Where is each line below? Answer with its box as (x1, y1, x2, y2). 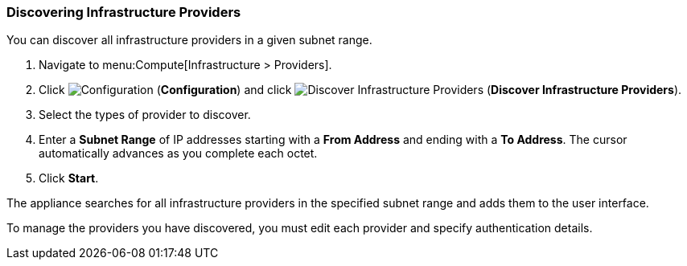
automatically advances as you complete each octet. (39, 146, 318, 161)
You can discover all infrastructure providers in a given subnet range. (6, 33, 372, 47)
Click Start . (39, 171, 99, 186)
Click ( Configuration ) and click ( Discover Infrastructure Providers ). (39, 83, 682, 97)
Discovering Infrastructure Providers (6, 4, 241, 20)
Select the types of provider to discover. (39, 108, 251, 122)
